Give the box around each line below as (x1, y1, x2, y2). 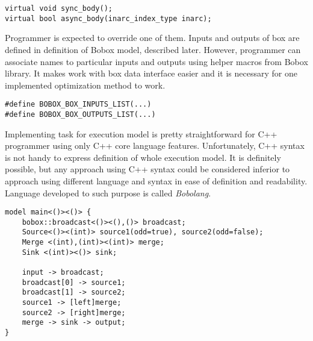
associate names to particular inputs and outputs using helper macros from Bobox (5, 55, 308, 67)
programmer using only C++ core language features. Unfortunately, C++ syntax (5, 139, 305, 152)
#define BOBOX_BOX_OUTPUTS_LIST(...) (5, 110, 156, 119)
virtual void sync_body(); (5, 4, 113, 13)
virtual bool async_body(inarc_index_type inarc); (5, 14, 212, 23)
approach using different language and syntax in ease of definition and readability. (5, 174, 308, 187)
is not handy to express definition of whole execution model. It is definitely (5, 151, 281, 163)
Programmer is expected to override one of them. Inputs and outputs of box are (5, 31, 300, 44)
